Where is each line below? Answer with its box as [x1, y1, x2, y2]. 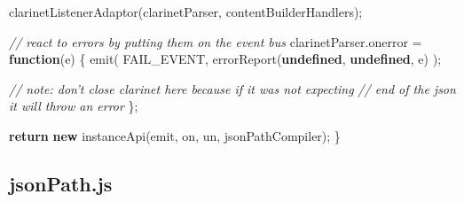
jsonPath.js [9, 169, 113, 197]
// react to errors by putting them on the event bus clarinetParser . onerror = [9, 32, 422, 50]
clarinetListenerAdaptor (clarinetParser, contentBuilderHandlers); [9, 3, 363, 20]
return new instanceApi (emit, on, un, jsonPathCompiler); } [9, 126, 341, 144]
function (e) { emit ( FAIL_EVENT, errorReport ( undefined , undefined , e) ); [9, 50, 442, 68]
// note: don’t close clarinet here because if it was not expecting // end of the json [9, 79, 456, 97]
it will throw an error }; [9, 97, 138, 115]
